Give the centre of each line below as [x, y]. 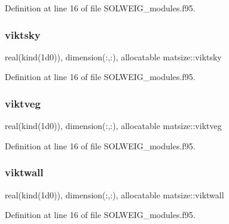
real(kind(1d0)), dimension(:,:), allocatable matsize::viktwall [114, 194]
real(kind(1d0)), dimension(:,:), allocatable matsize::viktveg [113, 126]
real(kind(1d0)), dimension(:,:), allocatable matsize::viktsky [113, 56]
